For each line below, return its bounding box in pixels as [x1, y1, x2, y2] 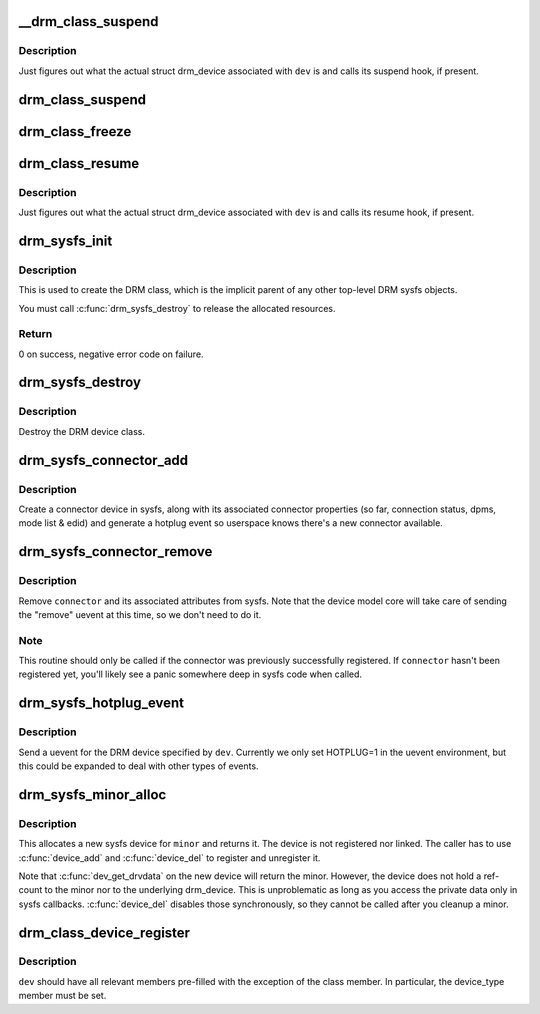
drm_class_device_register [18, 924, 190, 941]
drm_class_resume [18, 155, 140, 172]
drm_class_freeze [18, 123, 132, 140]
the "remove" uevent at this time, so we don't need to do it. [18, 608, 262, 620]
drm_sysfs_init [18, 232, 113, 249]
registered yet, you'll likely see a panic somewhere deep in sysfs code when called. [18, 668, 363, 680]
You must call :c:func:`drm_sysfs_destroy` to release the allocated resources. [18, 302, 336, 314]
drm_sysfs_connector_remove [18, 543, 213, 560]
